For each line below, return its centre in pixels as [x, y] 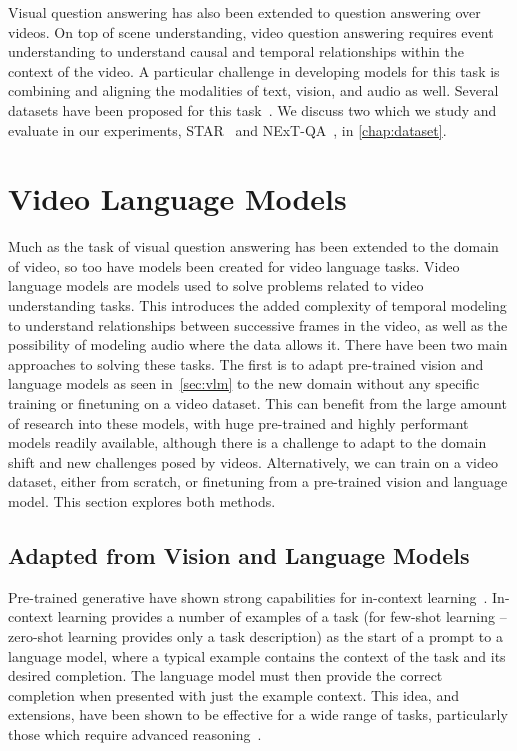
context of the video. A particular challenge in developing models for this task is [254, 70]
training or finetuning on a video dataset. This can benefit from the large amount [257, 403]
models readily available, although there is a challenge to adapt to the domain [247, 442]
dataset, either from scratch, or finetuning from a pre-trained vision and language [258, 481]
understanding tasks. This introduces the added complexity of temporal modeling [257, 305]
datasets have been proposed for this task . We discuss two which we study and [252, 109]
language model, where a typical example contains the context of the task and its [257, 655]
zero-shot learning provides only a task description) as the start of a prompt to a [255, 635]
